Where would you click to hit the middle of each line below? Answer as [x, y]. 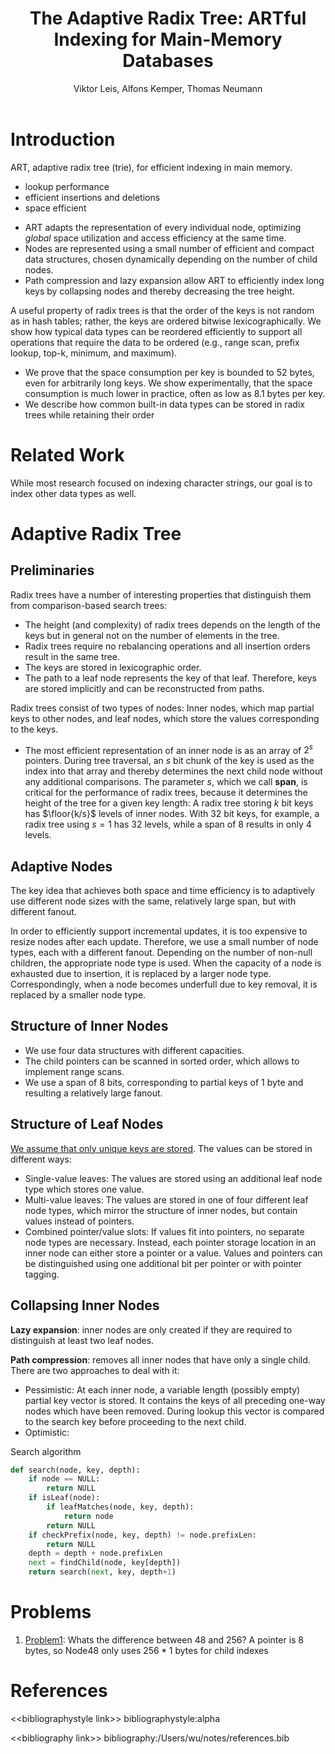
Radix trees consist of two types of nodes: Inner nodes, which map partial [162, 708]
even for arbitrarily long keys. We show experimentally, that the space [168, 383]
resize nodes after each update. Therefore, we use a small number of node [164, 942]
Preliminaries [52, 570]
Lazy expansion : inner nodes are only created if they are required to [151, 1329]
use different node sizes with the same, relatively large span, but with [153, 901]
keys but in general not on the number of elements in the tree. [152, 635]
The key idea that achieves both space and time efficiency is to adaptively [163, 891]
